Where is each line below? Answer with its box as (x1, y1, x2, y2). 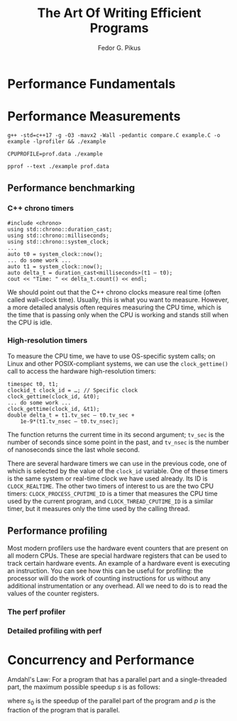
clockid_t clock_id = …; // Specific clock (7, 387, 138, 394)
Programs (89, 20, 149, 36)
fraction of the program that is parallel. (7, 706, 121, 715)
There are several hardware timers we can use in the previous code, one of (7, 459, 227, 468)
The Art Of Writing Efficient (37, 5, 202, 21)
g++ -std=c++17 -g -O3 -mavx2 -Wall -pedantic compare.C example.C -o (7, 131, 221, 139)
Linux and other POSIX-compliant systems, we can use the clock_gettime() (7, 359, 228, 368)
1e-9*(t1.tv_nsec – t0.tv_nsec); (20, 417, 119, 425)
